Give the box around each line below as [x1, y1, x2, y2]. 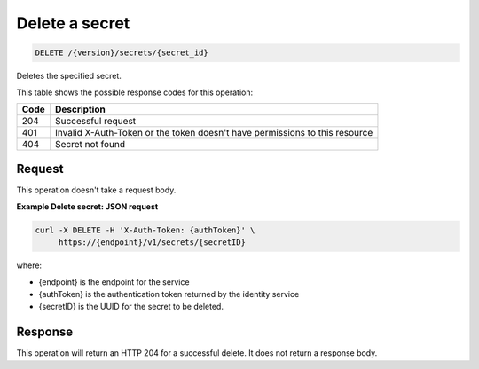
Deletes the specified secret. [16, 71, 122, 82]
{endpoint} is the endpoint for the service [38, 276, 190, 287]
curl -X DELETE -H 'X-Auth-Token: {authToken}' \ [35, 224, 255, 235]
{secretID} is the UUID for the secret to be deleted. [38, 302, 224, 312]
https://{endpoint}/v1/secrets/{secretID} [58, 238, 246, 247]
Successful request [54, 114, 137, 127]
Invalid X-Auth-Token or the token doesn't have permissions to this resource [54, 126, 373, 138]
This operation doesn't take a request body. [16, 184, 177, 195]
